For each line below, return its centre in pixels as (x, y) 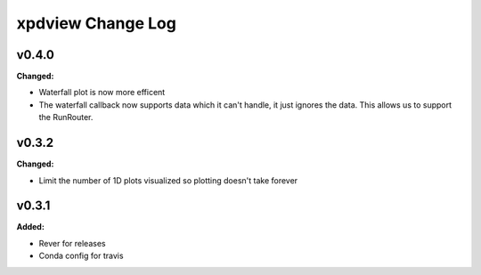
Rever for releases (72, 243)
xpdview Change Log (97, 23)
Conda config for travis (81, 256)
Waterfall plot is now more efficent (102, 93)
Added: (30, 227)
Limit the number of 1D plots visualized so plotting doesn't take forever (168, 180)
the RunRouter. (66, 117)
